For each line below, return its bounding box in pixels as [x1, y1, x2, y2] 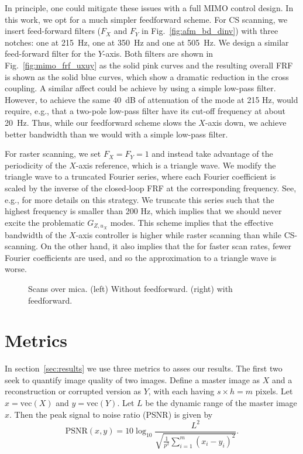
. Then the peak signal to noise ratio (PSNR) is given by [9, 408, 213, 420]
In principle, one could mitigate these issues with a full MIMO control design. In [5, 2, 294, 13]
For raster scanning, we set [5, 147, 101, 160]
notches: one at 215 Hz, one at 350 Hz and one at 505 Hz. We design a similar [5, 36, 289, 48]
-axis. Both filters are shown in [102, 47, 214, 60]
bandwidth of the [5, 228, 67, 240]
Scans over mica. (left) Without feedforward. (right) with [28, 282, 233, 294]
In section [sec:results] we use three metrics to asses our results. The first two [5, 362, 283, 374]
